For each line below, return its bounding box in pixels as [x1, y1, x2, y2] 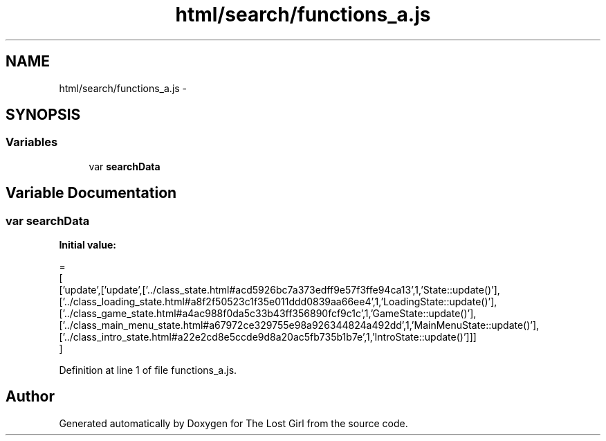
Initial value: [59, 239, 116, 251]
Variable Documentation [6, 184, 177, 202]
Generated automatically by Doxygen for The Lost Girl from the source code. [59, 417, 408, 429]
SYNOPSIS [6, 106, 81, 124]
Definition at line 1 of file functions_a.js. [59, 364, 237, 377]
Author [6, 388, 55, 406]
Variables [6, 135, 58, 150]
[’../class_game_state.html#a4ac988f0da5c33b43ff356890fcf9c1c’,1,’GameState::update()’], [59, 307, 477, 320]
